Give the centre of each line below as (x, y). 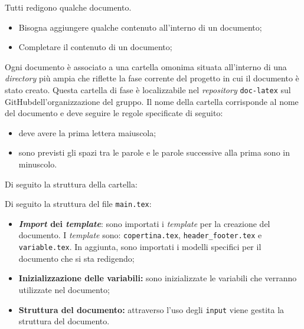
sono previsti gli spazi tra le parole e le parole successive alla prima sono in (154, 152)
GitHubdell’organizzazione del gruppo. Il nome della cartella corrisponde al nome (152, 101)
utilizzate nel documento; (64, 289)
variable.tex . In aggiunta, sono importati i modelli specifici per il (140, 247)
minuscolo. (38, 164)
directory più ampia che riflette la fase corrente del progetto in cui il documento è (152, 78)
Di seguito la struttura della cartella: (71, 184)
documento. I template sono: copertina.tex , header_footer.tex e (140, 235)
